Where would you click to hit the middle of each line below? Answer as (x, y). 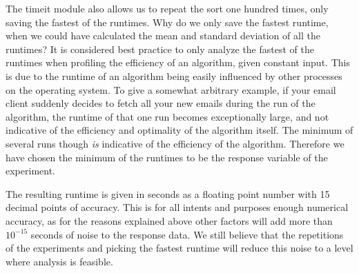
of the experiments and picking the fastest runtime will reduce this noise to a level (179, 248)
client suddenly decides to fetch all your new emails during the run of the (161, 103)
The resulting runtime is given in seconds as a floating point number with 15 (168, 193)
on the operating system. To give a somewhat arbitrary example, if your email (171, 89)
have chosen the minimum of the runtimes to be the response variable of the (167, 157)
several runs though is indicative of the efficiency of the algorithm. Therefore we (175, 143)
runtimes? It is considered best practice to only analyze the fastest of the (160, 49)
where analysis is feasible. (59, 261)
